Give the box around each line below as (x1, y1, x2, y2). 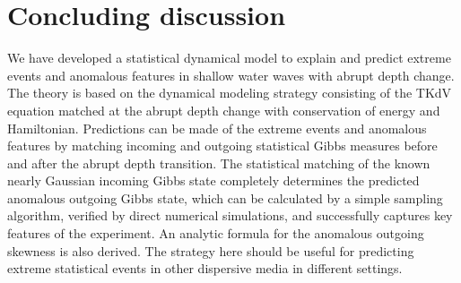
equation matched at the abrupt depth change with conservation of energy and (7, 100, 440, 119)
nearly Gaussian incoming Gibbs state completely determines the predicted (7, 171, 420, 190)
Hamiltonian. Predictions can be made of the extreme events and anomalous (7, 118, 427, 137)
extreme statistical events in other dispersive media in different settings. (7, 259, 403, 278)
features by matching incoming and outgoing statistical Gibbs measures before (7, 136, 438, 155)
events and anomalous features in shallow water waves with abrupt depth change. (7, 65, 455, 84)
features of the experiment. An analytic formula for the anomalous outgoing (7, 224, 424, 243)
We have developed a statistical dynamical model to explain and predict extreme (7, 48, 451, 67)
